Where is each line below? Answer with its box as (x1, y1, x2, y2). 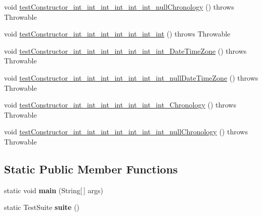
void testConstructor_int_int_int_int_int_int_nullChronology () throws (4, 2, 234, 12)
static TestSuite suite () (4, 202, 80, 212)
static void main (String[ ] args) (4, 185, 103, 195)
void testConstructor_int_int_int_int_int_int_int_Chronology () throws (4, 99, 236, 110)
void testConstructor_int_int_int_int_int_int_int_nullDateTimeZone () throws (4, 72, 258, 83)
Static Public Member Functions (4, 161, 178, 176)
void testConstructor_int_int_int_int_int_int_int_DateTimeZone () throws (4, 45, 247, 56)
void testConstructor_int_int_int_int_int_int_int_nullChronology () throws (4, 126, 248, 137)
